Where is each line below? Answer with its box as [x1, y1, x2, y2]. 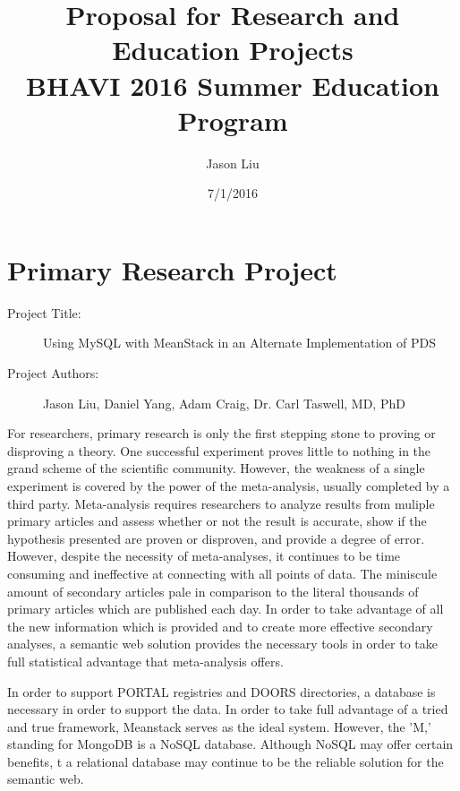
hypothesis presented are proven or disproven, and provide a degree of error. [7, 529, 425, 547]
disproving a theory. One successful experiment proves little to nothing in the [7, 441, 431, 460]
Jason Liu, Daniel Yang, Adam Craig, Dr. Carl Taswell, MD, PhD [43, 393, 405, 412]
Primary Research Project [7, 251, 337, 288]
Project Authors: [7, 364, 99, 382]
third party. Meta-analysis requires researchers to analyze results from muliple [7, 494, 435, 512]
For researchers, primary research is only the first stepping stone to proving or [7, 424, 436, 443]
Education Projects [112, 31, 354, 68]
